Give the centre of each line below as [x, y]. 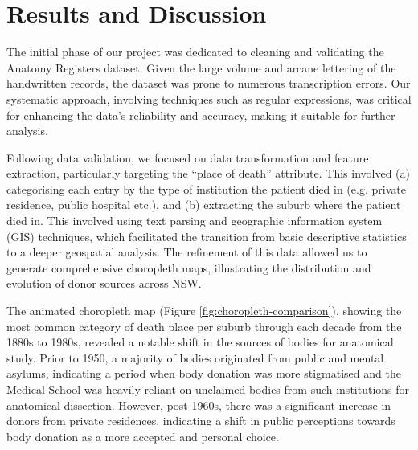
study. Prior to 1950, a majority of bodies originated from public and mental [195, 357]
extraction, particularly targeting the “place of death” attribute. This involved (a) [208, 173]
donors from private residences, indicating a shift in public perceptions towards [201, 421]
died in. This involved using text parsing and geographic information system [195, 221]
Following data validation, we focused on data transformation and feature [188, 157]
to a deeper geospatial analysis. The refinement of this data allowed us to [187, 252]
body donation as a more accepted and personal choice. [143, 436]
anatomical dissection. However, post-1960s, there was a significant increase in [199, 405]
